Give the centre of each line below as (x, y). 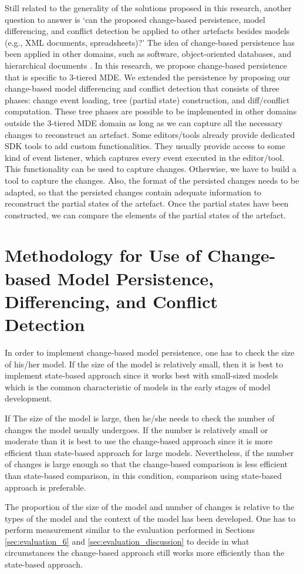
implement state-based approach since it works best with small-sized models (141, 375)
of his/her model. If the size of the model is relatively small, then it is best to (144, 364)
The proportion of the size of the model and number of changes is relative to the (150, 507)
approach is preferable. (45, 487)
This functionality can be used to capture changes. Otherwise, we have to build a (151, 169)
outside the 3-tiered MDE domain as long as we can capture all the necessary (144, 122)
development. (28, 398)
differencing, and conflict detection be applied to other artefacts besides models (147, 31)
